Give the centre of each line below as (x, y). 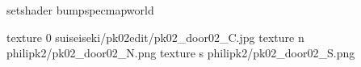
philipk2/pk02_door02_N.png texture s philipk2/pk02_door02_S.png (181, 53)
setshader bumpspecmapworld (80, 10)
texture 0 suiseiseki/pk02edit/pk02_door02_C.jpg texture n (155, 37)
